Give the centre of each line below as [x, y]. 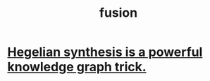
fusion [118, 13]
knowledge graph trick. [77, 67]
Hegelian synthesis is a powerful [105, 52]
